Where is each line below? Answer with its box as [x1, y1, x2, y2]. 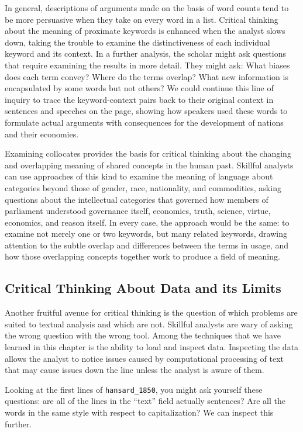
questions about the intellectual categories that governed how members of [5, 193, 268, 205]
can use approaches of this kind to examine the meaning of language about [5, 170, 273, 182]
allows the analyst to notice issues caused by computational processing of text [5, 352, 284, 364]
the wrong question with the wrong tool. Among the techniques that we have [5, 329, 281, 341]
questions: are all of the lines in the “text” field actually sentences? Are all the [5, 395, 285, 407]
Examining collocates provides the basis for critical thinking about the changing [5, 147, 291, 160]
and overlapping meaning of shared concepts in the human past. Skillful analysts [5, 158, 294, 171]
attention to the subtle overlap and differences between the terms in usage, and [5, 239, 288, 251]
